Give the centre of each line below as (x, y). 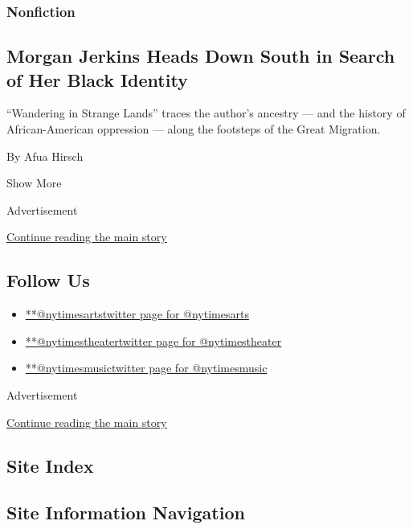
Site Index (50, 465)
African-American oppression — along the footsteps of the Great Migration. (194, 129)
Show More (34, 183)
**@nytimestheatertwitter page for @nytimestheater (153, 340)
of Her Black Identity (97, 79)
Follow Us (48, 280)
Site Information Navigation (126, 513)
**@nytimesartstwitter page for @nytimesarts (137, 314)
